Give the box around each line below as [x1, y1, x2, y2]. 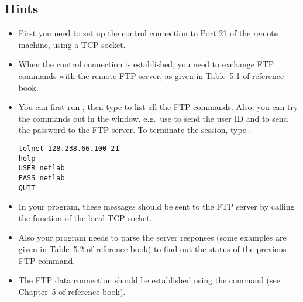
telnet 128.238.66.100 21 [18, 144, 119, 153]
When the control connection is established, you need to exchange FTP [18, 58, 274, 70]
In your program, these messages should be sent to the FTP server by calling [18, 200, 295, 212]
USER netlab [18, 164, 65, 173]
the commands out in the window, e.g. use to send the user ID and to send [18, 112, 288, 124]
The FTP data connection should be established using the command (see [18, 274, 280, 286]
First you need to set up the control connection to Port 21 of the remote [18, 27, 278, 39]
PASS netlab [18, 173, 65, 182]
